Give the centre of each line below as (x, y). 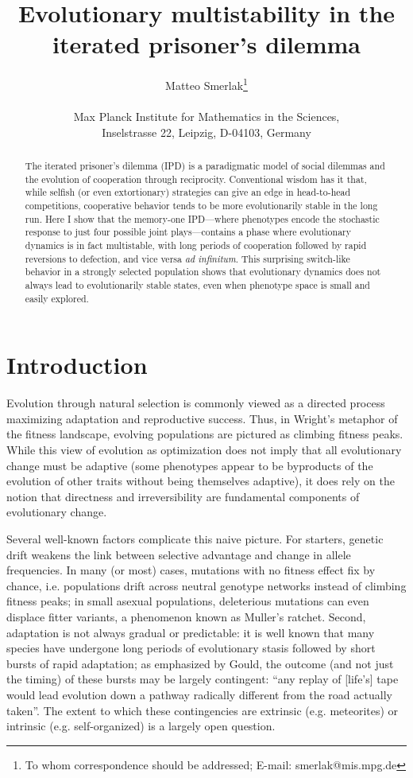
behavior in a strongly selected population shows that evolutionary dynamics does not (203, 272)
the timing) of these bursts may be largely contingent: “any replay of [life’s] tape (203, 679)
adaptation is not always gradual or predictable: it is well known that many (191, 632)
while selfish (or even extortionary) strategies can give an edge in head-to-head (188, 192)
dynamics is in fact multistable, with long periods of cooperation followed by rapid (196, 245)
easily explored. (57, 298)
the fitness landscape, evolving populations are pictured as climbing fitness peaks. (205, 434)
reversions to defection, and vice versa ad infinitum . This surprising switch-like (187, 258)
